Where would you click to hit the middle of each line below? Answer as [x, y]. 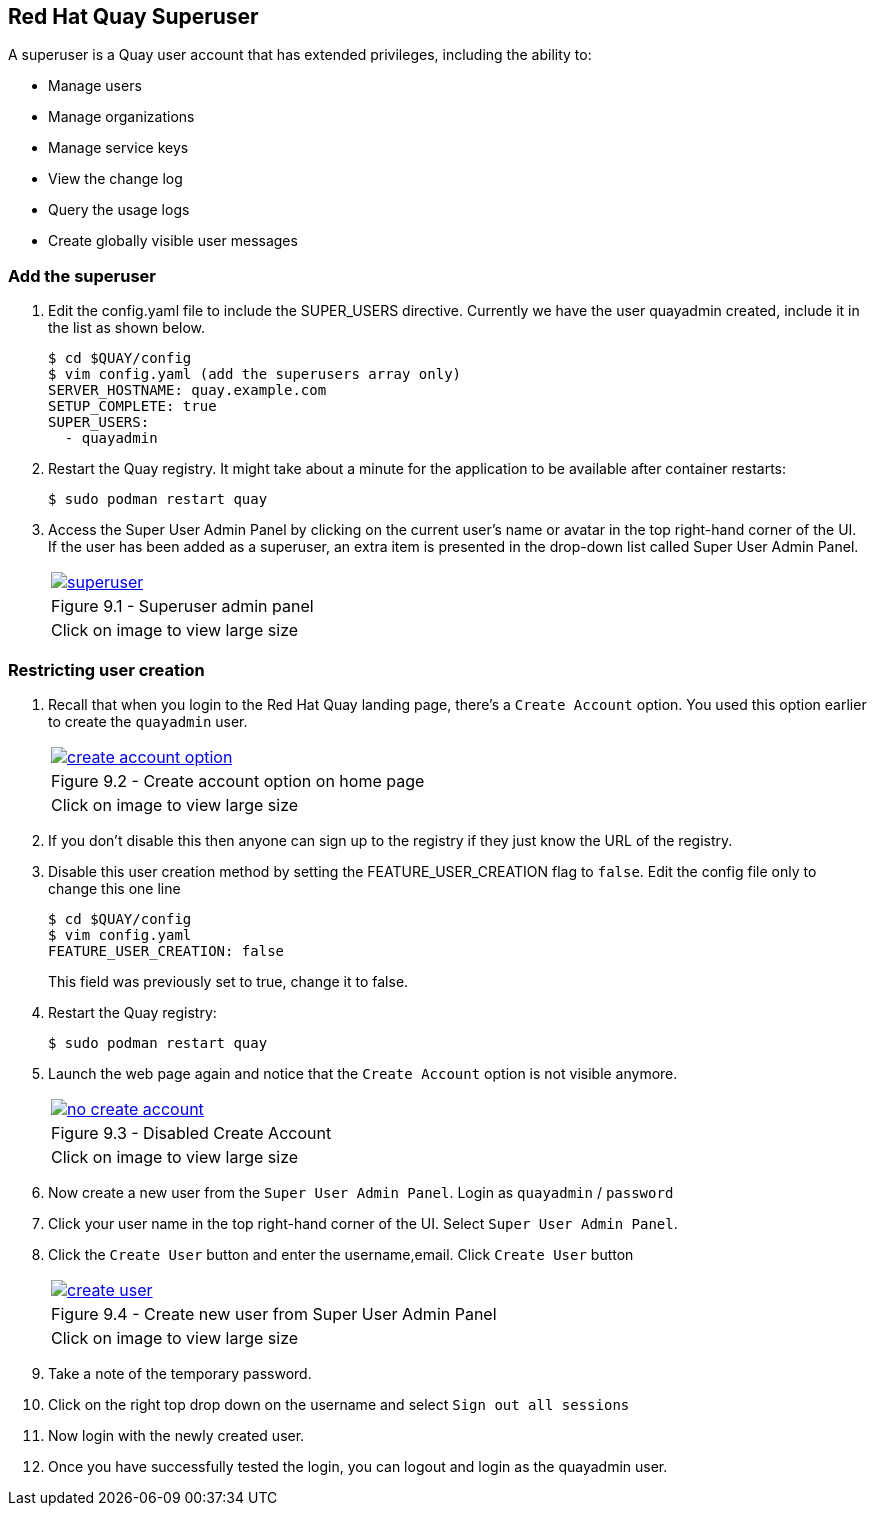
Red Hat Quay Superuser [133, 16]
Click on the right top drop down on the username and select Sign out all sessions [339, 1404]
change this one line [114, 888]
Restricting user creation [106, 669]
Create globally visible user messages [173, 241]
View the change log [115, 179]
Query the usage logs [119, 210]
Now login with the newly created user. [176, 1435]
